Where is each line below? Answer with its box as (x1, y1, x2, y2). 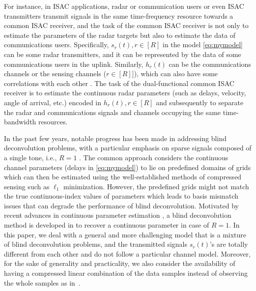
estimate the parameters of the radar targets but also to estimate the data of (4, 29, 236, 40)
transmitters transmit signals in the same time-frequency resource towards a (4, 10, 233, 21)
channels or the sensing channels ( (4, 68, 106, 79)
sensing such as (4, 181, 50, 191)
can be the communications (169, 58, 251, 69)
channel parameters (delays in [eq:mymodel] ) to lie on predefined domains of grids (4, 162, 251, 172)
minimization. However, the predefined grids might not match (63, 181, 249, 191)
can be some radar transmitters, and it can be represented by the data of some (4, 49, 241, 59)
